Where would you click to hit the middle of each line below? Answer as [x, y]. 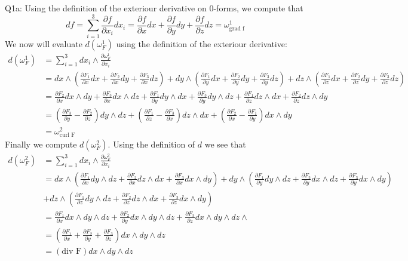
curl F [67, 135]
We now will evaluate [44, 43]
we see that [225, 144]
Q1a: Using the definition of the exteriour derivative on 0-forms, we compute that [154, 8]
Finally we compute [41, 144]
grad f [237, 28]
